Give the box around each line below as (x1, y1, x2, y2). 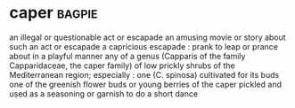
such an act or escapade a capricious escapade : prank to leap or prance (9, 41, 279, 51)
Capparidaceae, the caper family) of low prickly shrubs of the (9, 60, 235, 71)
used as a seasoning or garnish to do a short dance (9, 88, 199, 99)
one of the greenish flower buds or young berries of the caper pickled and (9, 79, 283, 89)
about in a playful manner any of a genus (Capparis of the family (9, 50, 246, 61)
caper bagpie (9, 3, 98, 23)
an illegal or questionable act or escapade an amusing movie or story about (9, 32, 287, 42)
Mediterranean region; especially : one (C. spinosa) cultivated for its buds (9, 69, 280, 80)
